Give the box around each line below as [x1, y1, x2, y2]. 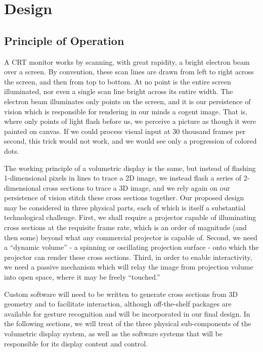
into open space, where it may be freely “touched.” [4, 272, 160, 282]
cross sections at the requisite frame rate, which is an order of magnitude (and [4, 222, 247, 233]
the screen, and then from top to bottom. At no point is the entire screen [4, 76, 231, 86]
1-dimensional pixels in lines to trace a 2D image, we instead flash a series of [4, 172, 241, 183]
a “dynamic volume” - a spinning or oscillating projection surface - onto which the [4, 242, 259, 252]
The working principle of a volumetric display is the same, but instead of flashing [4, 162, 256, 173]
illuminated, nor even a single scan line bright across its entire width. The [4, 86, 233, 97]
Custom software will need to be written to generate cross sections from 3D [4, 288, 238, 299]
